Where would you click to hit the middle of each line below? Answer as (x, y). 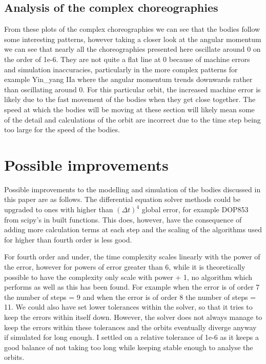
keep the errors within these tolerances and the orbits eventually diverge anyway (130, 327)
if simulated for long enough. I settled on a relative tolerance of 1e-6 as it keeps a (131, 337)
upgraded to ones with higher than (59, 209)
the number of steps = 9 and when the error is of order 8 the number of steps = (130, 297)
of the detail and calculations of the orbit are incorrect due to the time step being (132, 119)
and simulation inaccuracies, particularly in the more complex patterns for (121, 69)
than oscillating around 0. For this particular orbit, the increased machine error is (132, 89)
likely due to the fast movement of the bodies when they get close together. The (130, 99)
